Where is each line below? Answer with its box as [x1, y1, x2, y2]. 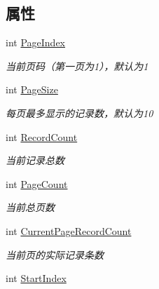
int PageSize [6, 82, 58, 97]
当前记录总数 [6, 153, 64, 168]
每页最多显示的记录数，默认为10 [6, 105, 153, 120]
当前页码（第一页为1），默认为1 [6, 58, 148, 73]
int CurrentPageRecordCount [6, 223, 132, 238]
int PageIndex [6, 35, 65, 50]
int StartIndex [6, 271, 67, 285]
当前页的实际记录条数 [6, 247, 104, 262]
